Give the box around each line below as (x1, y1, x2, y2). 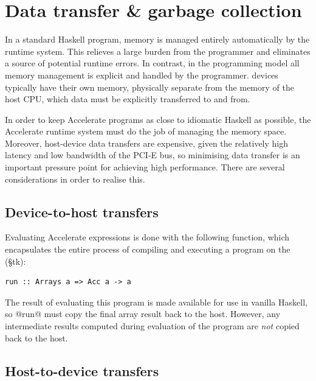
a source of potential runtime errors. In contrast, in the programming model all (5, 57, 300, 69)
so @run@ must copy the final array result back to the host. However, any (5, 307, 281, 320)
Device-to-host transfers (5, 202, 159, 221)
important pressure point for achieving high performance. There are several (5, 161, 285, 173)
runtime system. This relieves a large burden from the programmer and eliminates (5, 44, 311, 57)
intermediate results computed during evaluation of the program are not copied (5, 320, 300, 332)
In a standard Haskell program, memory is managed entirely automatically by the (5, 33, 310, 46)
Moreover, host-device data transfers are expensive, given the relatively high (5, 136, 289, 149)
